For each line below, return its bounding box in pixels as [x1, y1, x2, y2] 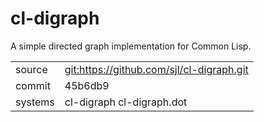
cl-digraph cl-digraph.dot [64, 95, 188, 109]
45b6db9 [64, 78, 110, 92]
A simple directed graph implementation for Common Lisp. [10, 40, 252, 52]
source [15, 62, 48, 76]
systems [15, 95, 55, 109]
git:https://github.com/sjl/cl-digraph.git [64, 62, 249, 76]
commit [15, 78, 51, 92]
